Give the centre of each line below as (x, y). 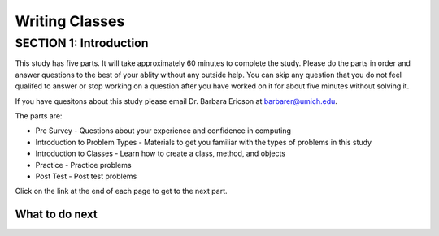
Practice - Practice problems (83, 165)
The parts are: (39, 116)
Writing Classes (70, 21)
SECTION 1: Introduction (82, 43)
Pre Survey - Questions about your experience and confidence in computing (163, 131)
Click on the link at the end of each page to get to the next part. (121, 191)
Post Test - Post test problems (86, 176)
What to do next (56, 215)
